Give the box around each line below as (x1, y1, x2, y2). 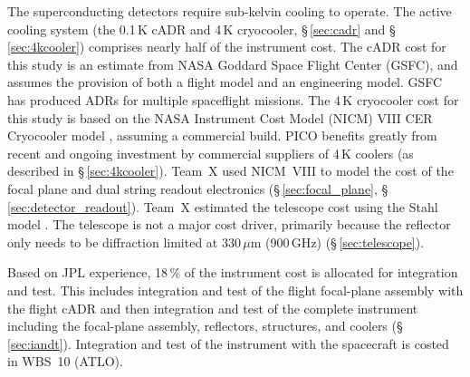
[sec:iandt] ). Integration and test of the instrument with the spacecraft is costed (7, 333, 449, 353)
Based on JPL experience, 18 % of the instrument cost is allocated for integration (7, 263, 458, 282)
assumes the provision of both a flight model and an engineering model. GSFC (7, 72, 443, 92)
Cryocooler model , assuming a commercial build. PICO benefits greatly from (7, 126, 437, 145)
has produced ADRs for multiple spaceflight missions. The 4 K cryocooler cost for (7, 90, 459, 109)
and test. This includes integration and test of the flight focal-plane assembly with (7, 280, 464, 299)
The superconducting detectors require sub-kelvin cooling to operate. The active (7, 2, 452, 20)
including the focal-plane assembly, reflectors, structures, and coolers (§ (7, 316, 403, 335)
